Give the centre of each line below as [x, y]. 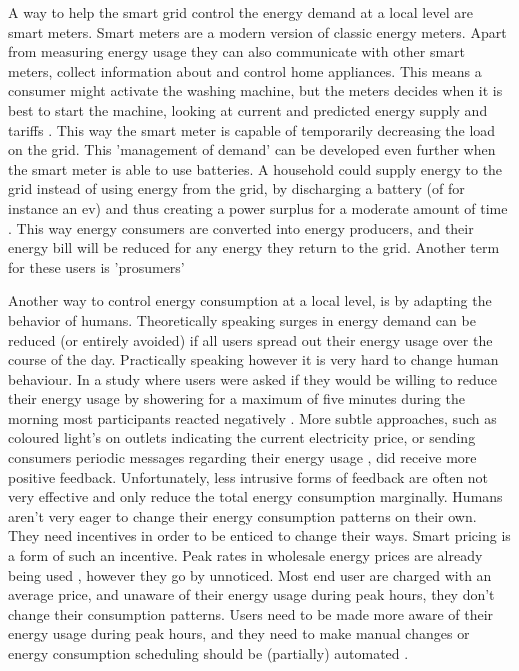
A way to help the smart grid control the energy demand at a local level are [240, 12]
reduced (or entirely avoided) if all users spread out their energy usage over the [250, 339]
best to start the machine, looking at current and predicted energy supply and [248, 109]
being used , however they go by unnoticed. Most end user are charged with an [250, 574]
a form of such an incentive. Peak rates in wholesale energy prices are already [245, 555]
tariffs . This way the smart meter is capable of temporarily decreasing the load [252, 129]
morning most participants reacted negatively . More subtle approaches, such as [252, 417]
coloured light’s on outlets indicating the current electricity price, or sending [242, 437]
